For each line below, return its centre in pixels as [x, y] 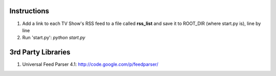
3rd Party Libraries [40, 52]
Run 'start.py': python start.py [54, 38]
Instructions [29, 11]
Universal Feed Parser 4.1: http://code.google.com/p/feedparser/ [90, 64]
